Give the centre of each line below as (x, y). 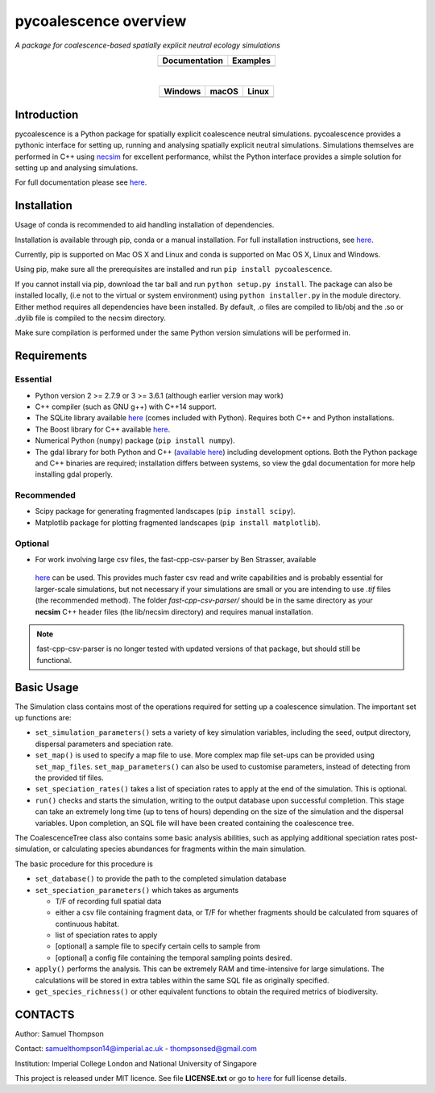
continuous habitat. (87, 924)
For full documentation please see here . (81, 182)
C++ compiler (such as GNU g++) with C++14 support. (126, 407)
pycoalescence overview (101, 21)
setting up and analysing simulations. (77, 168)
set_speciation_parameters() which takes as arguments (137, 890)
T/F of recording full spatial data (108, 901)
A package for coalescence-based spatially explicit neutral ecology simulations (148, 45)
